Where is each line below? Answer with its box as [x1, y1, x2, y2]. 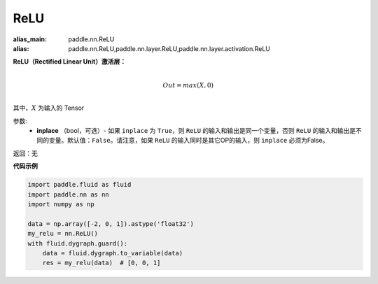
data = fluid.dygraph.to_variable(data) [42, 249, 183, 257]
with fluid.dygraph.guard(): [27, 239, 128, 248]
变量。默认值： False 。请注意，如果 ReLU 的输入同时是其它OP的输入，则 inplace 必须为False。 [48, 136, 329, 145]
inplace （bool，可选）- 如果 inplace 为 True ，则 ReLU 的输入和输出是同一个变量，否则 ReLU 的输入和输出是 [36, 127, 356, 135]
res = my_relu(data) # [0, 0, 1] [42, 259, 161, 267]
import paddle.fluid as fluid [27, 180, 132, 189]
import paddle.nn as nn [27, 190, 110, 199]
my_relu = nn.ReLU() [27, 229, 98, 238]
